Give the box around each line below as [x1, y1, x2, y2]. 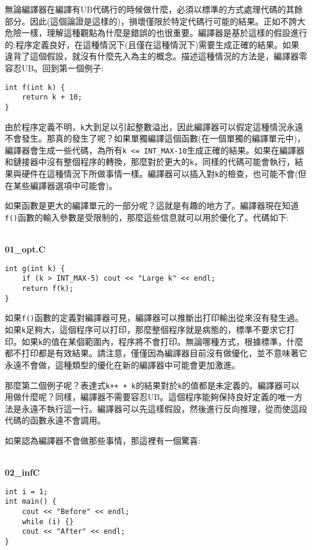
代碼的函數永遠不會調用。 [5, 414, 106, 426]
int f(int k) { [5, 83, 65, 92]
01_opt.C [5, 243, 46, 256]
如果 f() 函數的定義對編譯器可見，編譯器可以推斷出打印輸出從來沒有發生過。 [5, 311, 304, 324]
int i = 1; [5, 487, 48, 496]
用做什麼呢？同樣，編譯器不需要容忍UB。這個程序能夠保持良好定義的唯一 [5, 390, 295, 403]
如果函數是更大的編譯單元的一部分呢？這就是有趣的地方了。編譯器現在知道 [5, 199, 299, 212]
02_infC [5, 466, 40, 479]
